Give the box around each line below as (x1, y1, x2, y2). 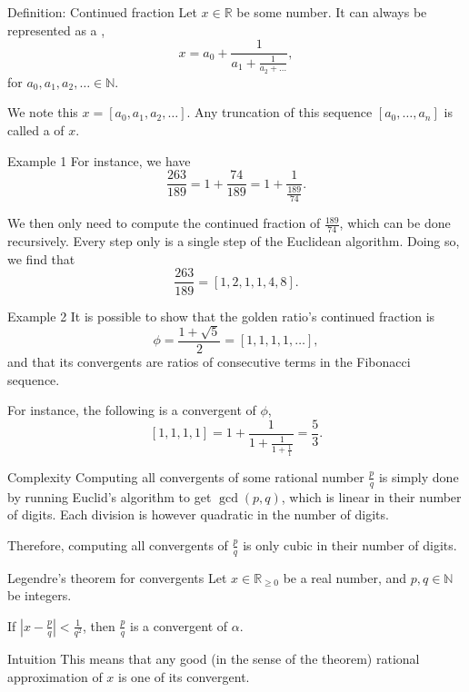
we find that (7, 249, 75, 268)
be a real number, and (283, 568, 407, 587)
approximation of (7, 667, 103, 686)
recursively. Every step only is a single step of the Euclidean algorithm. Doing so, (7, 232, 460, 251)
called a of (7, 121, 65, 140)
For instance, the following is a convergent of (7, 400, 256, 420)
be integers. (7, 586, 72, 605)
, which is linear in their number (281, 487, 462, 506)
